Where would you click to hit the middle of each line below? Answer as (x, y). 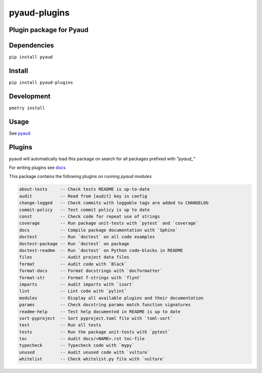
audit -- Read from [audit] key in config (83, 196)
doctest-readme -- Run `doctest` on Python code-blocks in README (101, 250)
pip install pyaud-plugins (41, 82)
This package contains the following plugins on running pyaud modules (81, 177)
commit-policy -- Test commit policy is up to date (84, 210)
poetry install (27, 108)
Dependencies (32, 45)
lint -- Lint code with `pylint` (73, 291)
